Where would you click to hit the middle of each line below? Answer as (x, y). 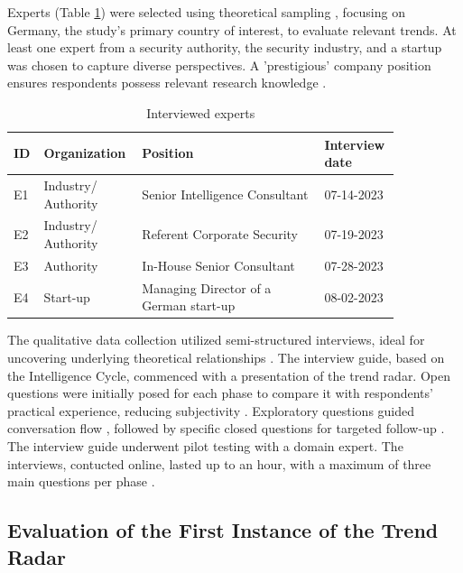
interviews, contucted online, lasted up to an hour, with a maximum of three (219, 463)
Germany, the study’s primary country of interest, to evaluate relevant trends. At (232, 29)
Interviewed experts (201, 112)
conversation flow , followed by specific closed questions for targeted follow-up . (226, 428)
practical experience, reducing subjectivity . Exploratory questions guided (211, 410)
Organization (85, 153)
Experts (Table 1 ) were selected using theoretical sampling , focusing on (206, 12)
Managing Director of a (207, 287)
